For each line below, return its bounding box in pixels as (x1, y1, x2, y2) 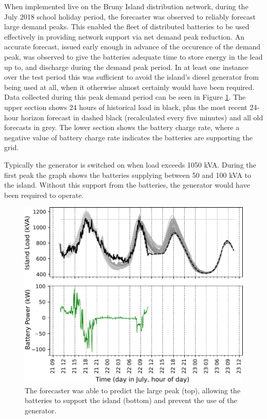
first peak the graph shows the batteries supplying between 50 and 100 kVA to (4, 169, 252, 180)
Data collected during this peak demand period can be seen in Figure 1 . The (4, 92, 246, 102)
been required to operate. (4, 189, 84, 200)
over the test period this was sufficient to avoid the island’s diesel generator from (4, 71, 259, 82)
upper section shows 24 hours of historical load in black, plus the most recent (4, 101, 247, 112)
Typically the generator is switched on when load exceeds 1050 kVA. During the (4, 159, 256, 170)
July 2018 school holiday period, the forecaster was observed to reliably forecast (4, 11, 256, 22)
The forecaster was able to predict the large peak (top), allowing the (25, 385, 241, 395)
